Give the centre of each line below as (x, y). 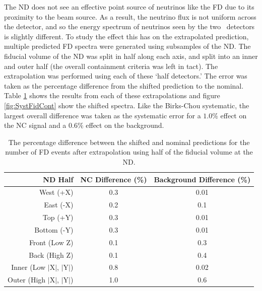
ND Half (58, 179)
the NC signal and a (35, 125)
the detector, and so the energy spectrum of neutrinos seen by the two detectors (129, 26)
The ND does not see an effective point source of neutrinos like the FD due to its (129, 7)
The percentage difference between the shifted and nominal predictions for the (129, 142)
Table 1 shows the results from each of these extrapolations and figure (112, 95)
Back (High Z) (51, 254)
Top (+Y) (58, 217)
